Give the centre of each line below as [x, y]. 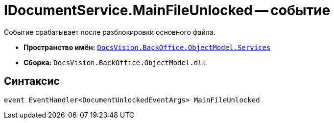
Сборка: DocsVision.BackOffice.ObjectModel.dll [115, 62]
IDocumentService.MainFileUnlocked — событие [167, 10]
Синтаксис [32, 81]
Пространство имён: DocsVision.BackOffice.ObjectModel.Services [147, 47]
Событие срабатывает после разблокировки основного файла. [110, 32]
